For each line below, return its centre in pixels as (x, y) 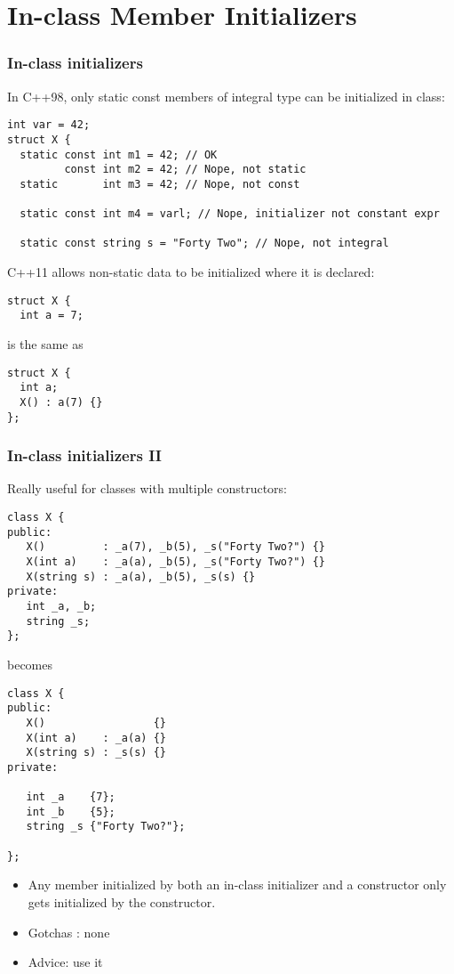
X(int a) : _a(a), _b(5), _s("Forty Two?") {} (175, 562)
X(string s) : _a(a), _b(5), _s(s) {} (141, 576)
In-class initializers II (84, 455)
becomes (30, 664)
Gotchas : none (69, 932)
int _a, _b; (61, 606)
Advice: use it (65, 962)
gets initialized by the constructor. (122, 902)
